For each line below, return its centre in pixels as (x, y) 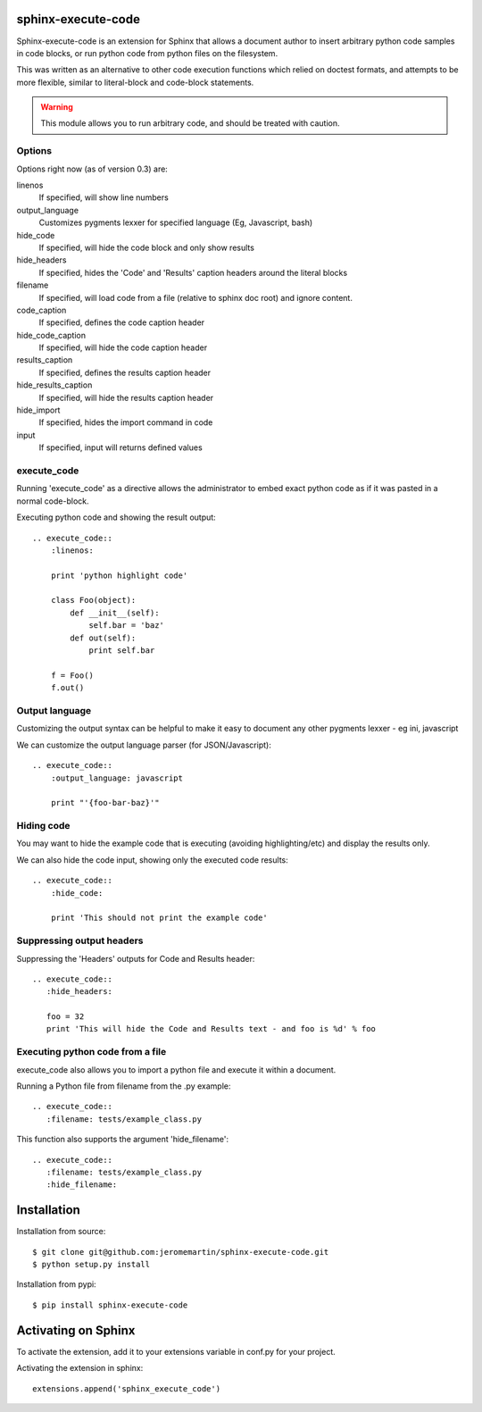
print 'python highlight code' (119, 575)
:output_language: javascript (116, 778)
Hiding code (43, 826)
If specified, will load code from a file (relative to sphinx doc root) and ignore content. (195, 297)
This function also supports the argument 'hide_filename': (123, 1140)
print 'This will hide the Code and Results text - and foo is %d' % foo (211, 1029)
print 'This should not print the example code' (159, 918)
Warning (57, 107)
